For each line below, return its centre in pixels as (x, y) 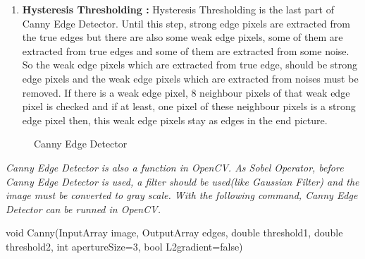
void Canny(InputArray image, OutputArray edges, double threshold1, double (174, 233)
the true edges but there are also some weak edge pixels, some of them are (182, 37)
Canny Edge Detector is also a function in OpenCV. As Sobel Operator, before (175, 167)
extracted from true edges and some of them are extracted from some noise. (186, 50)
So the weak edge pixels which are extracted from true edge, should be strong (190, 65)
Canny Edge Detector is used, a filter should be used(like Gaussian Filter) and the (182, 181)
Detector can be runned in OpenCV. (83, 209)
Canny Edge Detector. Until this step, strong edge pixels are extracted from (186, 23)
